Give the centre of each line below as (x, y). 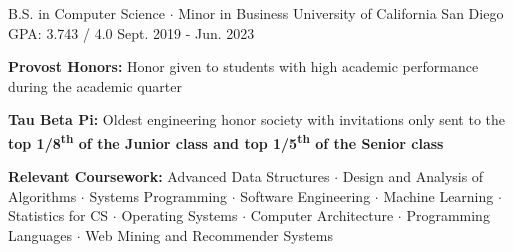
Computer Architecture (322, 215)
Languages (40, 235)
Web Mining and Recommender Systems (209, 235)
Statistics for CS (58, 215)
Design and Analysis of (413, 176)
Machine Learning (438, 195)
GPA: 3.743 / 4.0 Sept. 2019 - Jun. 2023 (131, 32)
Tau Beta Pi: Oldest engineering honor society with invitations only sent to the (256, 119)
